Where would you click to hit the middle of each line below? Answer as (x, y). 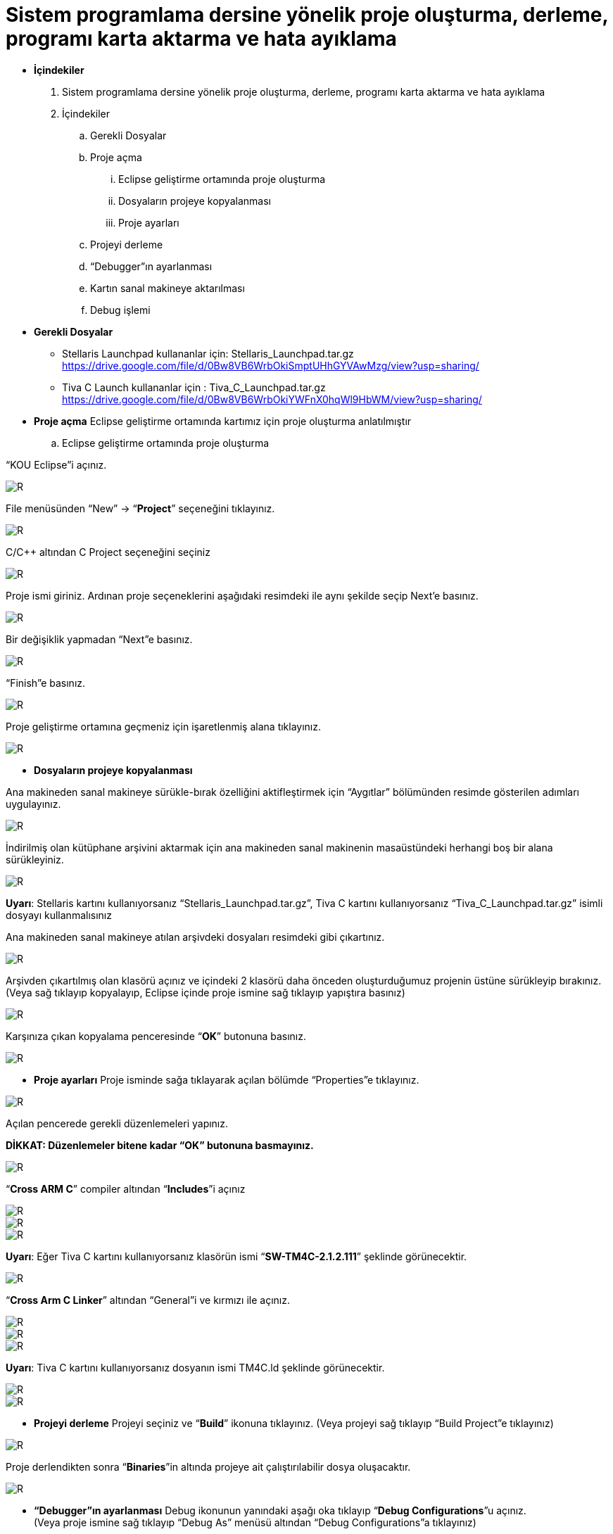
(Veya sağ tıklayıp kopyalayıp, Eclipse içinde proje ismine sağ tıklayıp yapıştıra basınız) (206, 992)
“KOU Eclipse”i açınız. (56, 464)
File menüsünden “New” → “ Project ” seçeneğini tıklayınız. (140, 508)
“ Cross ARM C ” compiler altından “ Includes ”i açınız (126, 1188)
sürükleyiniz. (35, 859)
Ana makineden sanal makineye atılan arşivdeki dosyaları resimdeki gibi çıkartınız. (195, 937)
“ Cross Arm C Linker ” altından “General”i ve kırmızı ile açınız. (148, 1300)
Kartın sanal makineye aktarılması (168, 288)
